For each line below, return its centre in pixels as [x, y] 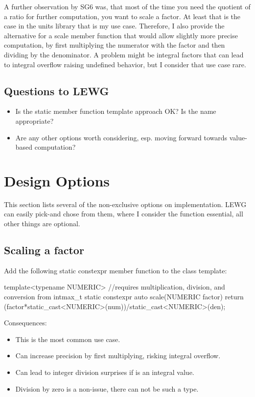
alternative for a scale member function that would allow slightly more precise [121, 35]
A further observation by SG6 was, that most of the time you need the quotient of [127, 6]
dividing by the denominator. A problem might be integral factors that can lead [124, 54]
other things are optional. [42, 224]
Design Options [57, 180]
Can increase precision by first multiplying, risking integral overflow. [118, 356]
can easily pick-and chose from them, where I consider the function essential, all [124, 214]
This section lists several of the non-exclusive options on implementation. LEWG [125, 204]
